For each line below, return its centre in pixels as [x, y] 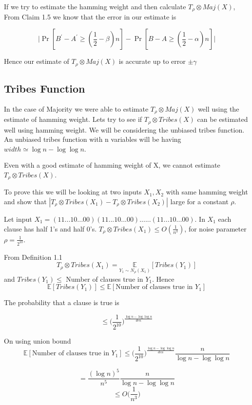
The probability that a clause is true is [62, 302]
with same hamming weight [207, 192]
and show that [25, 202]
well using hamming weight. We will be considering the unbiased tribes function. [124, 129]
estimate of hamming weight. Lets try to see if [73, 119]
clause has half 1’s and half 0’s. [50, 228]
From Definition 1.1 [33, 257]
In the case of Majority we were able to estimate [76, 108]
